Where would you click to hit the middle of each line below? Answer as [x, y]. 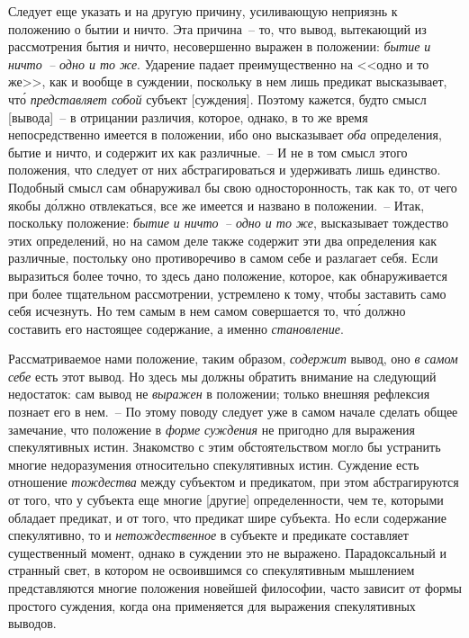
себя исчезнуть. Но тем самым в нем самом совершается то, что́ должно [207, 311]
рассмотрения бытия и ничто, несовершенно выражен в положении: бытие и [220, 46]
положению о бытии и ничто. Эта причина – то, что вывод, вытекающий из [217, 28]
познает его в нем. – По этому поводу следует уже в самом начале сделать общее [233, 412]
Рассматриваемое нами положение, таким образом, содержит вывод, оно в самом [233, 359]
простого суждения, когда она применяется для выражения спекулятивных [212, 605]
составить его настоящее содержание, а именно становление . [176, 328]
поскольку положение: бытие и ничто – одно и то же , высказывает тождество [228, 223]
